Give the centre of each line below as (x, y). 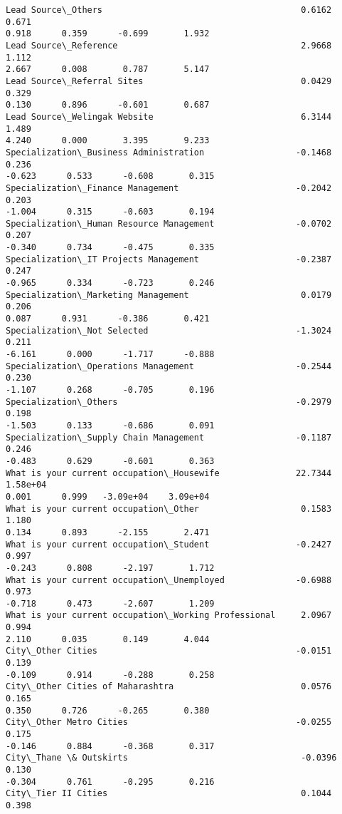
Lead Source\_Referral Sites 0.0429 (169, 81)
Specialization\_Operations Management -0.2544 (169, 366)
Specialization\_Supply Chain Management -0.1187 (169, 437)
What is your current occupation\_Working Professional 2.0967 (169, 615)
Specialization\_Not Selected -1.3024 (169, 330)
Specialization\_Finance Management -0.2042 (169, 188)
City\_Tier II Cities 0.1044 (169, 794)
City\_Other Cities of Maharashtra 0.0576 (169, 687)
